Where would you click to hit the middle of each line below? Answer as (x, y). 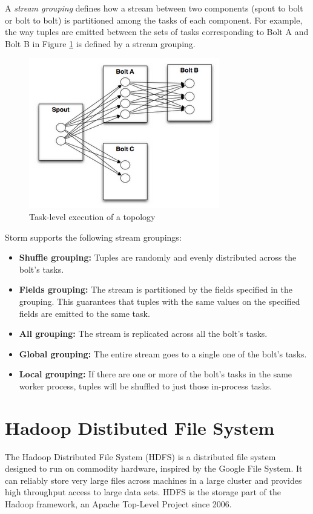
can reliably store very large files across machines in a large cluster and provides (153, 480)
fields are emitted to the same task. (84, 313)
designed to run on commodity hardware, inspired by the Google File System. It (154, 468)
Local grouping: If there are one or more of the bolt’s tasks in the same (156, 374)
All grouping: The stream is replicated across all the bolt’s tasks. (143, 333)
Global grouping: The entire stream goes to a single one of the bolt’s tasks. (163, 353)
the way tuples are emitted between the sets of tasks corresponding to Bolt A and (157, 32)
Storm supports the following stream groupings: (93, 237)
